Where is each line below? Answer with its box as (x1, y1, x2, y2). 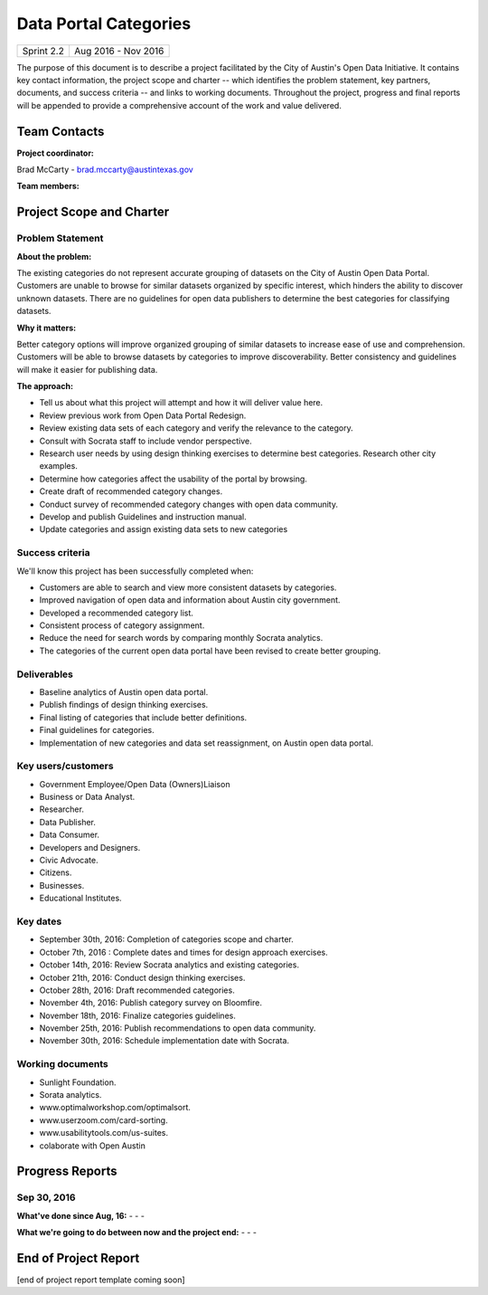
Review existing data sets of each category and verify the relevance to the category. (39, 423, 354, 433)
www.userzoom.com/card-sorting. (39, 1114, 168, 1126)
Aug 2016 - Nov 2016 (73, 44, 164, 57)
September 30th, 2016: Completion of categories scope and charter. (39, 934, 294, 945)
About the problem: (16, 251, 92, 262)
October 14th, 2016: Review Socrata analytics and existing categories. (39, 959, 300, 970)
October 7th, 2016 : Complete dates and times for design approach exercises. (39, 947, 329, 957)
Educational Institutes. (39, 892, 122, 904)
